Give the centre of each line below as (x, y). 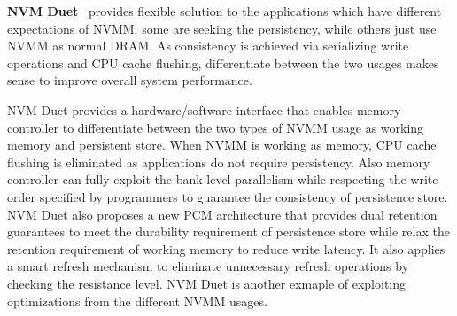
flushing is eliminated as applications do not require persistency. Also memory (219, 162)
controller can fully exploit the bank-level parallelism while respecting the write (223, 179)
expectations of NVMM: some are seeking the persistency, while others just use (222, 28)
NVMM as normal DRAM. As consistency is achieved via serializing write (208, 46)
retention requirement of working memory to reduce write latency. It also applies (226, 248)
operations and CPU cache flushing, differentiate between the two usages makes (223, 62)
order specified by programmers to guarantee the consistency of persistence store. (228, 196)
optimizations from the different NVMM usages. (137, 301)
